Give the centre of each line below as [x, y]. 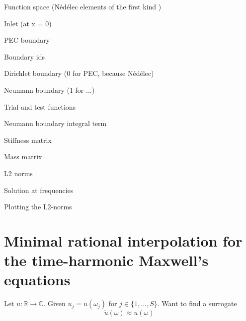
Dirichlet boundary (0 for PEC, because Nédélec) [79, 73]
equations [37, 280]
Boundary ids [24, 56]
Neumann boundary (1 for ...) [49, 90]
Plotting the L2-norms [38, 207]
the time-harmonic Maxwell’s [106, 260]
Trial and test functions [40, 106]
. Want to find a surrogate [197, 303]
